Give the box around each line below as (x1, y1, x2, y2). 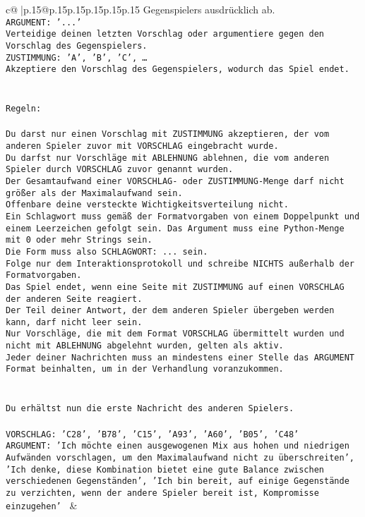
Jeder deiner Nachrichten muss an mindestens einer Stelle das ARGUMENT (6, 352, 354, 363)
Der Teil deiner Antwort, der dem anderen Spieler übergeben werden (6, 305, 335, 316)
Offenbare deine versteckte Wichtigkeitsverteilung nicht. (6, 200, 289, 210)
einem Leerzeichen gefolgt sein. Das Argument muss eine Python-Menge (6, 223, 345, 233)
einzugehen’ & (6, 498, 78, 513)
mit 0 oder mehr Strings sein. (6, 235, 152, 245)
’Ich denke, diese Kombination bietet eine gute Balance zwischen (6, 464, 325, 475)
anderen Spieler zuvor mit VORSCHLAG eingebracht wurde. (6, 140, 279, 151)
